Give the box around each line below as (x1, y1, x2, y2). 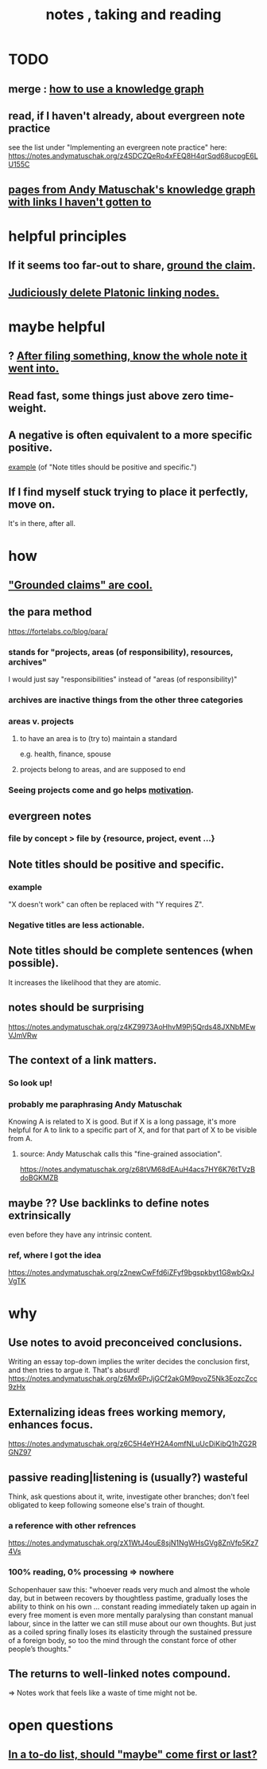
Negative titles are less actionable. (8, 920, 145, 931)
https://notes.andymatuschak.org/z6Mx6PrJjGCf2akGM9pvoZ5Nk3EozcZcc (8, 1374, 258, 1383)
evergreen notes (8, 809, 91, 822)
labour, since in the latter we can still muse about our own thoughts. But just (8, 1618, 257, 1628)
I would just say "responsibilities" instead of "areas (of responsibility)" (8, 675, 238, 684)
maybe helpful (8, 317, 106, 335)
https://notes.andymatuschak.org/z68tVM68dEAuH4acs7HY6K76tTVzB (19, 1165, 256, 1175)
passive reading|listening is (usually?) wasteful (8, 1470, 248, 1484)
